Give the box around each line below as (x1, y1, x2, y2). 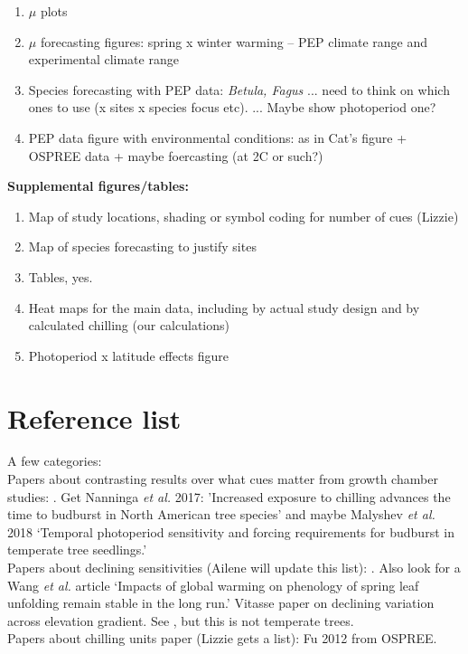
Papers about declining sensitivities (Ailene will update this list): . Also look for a (7, 558, 461, 576)
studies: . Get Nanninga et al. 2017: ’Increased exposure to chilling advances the (7, 487, 451, 506)
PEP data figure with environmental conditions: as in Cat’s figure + (28, 128, 407, 147)
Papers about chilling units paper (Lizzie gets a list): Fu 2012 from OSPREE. (7, 629, 437, 648)
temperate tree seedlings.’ (7, 540, 147, 559)
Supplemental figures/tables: (7, 176, 189, 195)
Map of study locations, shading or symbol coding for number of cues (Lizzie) (28, 206, 459, 225)
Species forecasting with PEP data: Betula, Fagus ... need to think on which (28, 80, 450, 99)
